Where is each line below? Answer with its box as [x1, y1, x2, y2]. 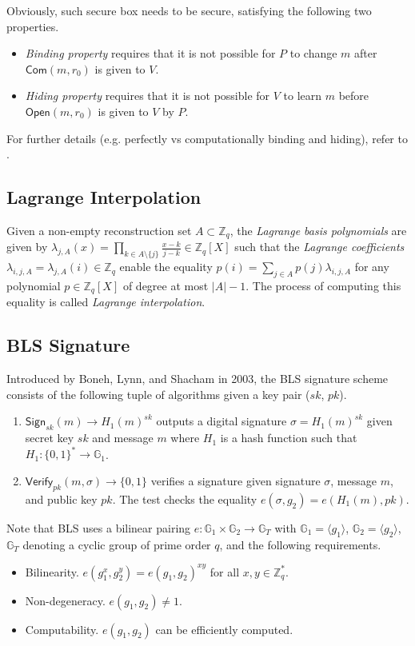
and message [92, 429, 154, 446]
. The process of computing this [245, 277, 401, 293]
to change [289, 45, 337, 62]
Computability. [25, 620, 99, 637]
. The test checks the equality [112, 490, 257, 507]
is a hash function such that [220, 429, 357, 446]
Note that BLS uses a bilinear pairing [6, 519, 191, 536]
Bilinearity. [25, 563, 79, 580]
